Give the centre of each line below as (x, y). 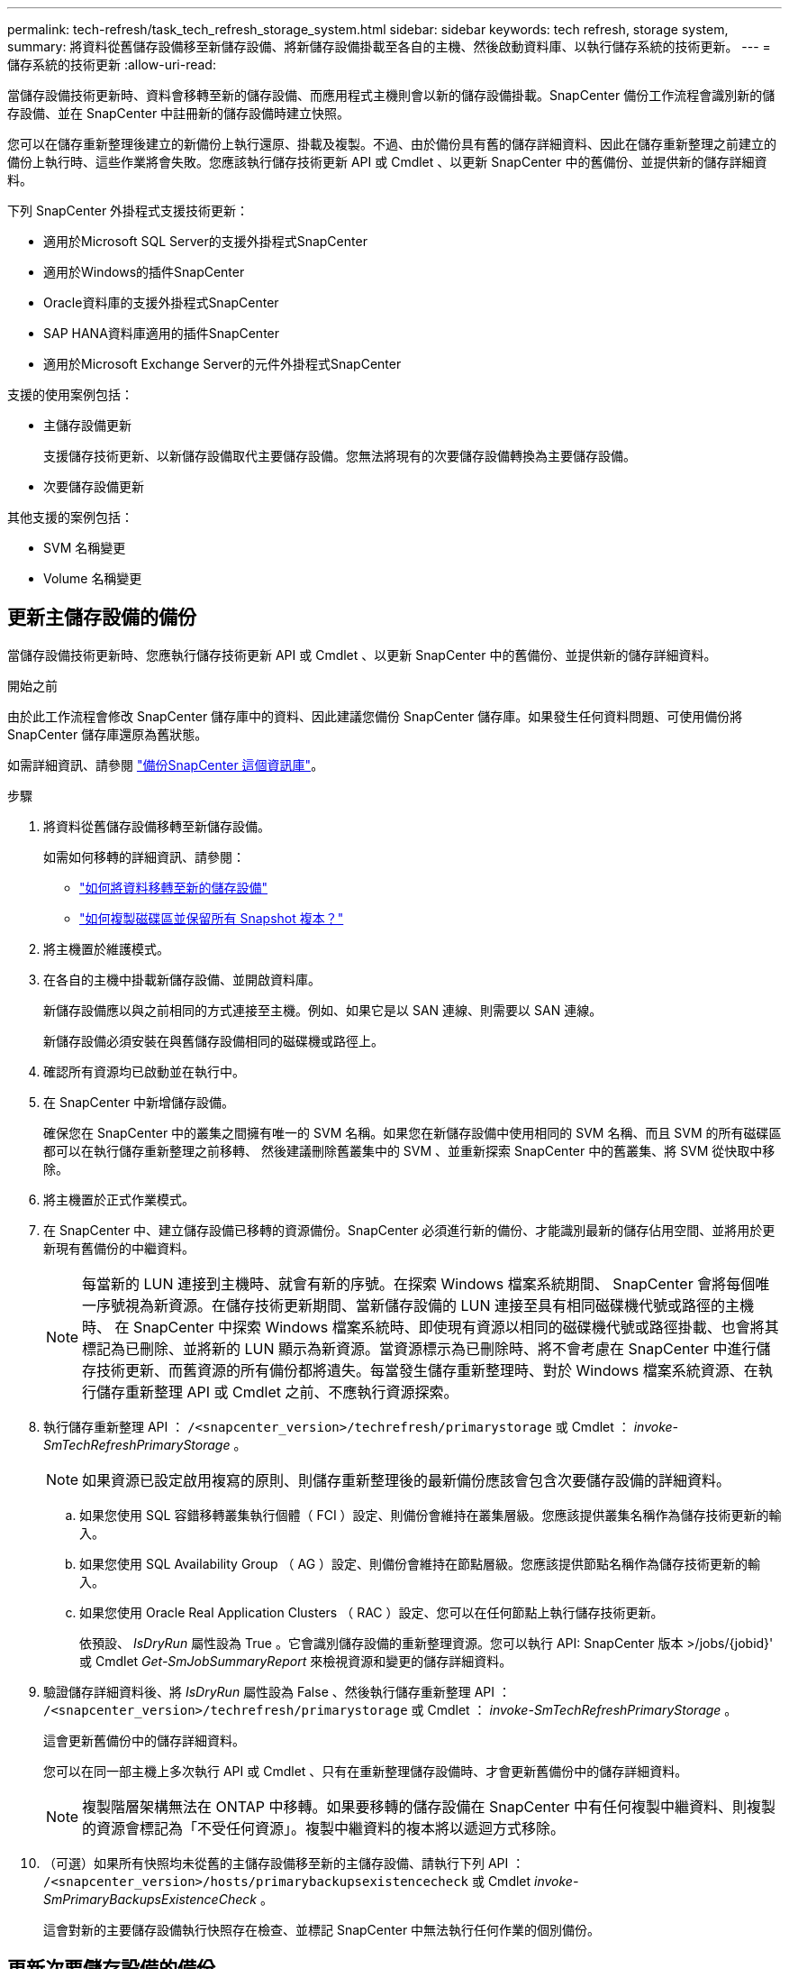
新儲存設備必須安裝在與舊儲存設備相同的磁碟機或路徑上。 (213, 1040)
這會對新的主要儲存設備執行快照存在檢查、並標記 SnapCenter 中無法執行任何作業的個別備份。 (322, 1929)
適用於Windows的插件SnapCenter (144, 272)
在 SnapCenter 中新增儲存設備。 (139, 1102)
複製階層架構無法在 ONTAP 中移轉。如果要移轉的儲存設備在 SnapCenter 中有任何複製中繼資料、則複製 (429, 1806)
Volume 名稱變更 (93, 578)
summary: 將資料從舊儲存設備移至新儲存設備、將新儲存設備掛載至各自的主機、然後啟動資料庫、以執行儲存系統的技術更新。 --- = (389, 46)
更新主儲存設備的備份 (102, 618)
